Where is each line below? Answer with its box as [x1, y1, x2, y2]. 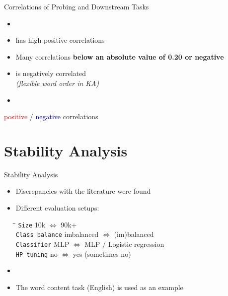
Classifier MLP [15, 238, 70, 249]
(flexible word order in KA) [15, 77, 99, 88]
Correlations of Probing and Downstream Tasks [4, 1, 149, 11]
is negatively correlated [15, 68, 86, 78]
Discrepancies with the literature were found [15, 186, 151, 196]
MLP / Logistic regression [84, 238, 164, 249]
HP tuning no [15, 248, 58, 259]
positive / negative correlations [4, 111, 98, 122]
